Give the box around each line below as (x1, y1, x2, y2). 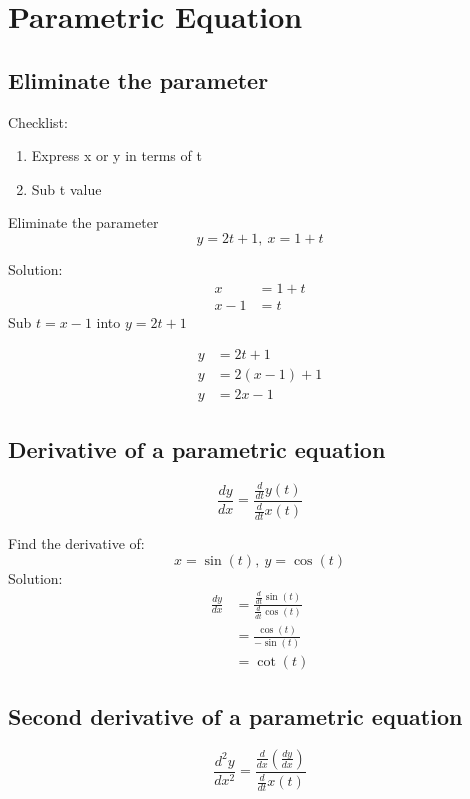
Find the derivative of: (8, 533, 145, 554)
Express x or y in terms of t (31, 145, 202, 166)
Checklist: (8, 111, 68, 132)
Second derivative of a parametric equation (8, 701, 463, 732)
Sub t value (31, 178, 102, 199)
